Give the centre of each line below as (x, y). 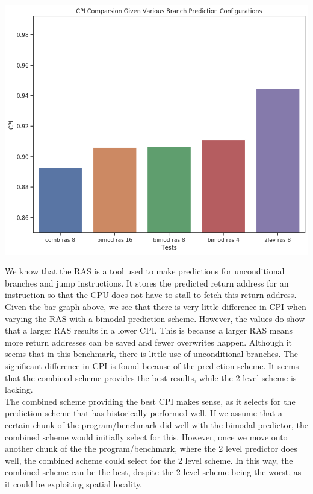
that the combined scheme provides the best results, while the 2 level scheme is (151, 377)
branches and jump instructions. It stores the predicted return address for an (147, 283)
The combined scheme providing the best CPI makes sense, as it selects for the (150, 401)
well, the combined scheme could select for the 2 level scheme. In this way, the (149, 460)
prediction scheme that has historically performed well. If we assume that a (144, 413)
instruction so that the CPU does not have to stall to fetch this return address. (151, 295)
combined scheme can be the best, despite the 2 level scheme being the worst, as (153, 472)
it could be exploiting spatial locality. (74, 483)
